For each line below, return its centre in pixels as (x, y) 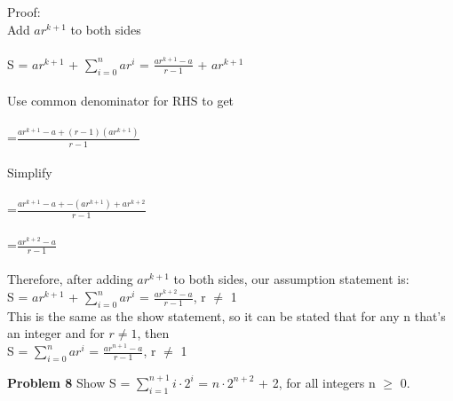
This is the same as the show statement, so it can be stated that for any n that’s (226, 315)
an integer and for (56, 333)
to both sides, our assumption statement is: (291, 279)
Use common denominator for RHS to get (121, 101)
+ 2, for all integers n (317, 382)
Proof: (24, 12)
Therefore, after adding (70, 279)
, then (153, 333)
